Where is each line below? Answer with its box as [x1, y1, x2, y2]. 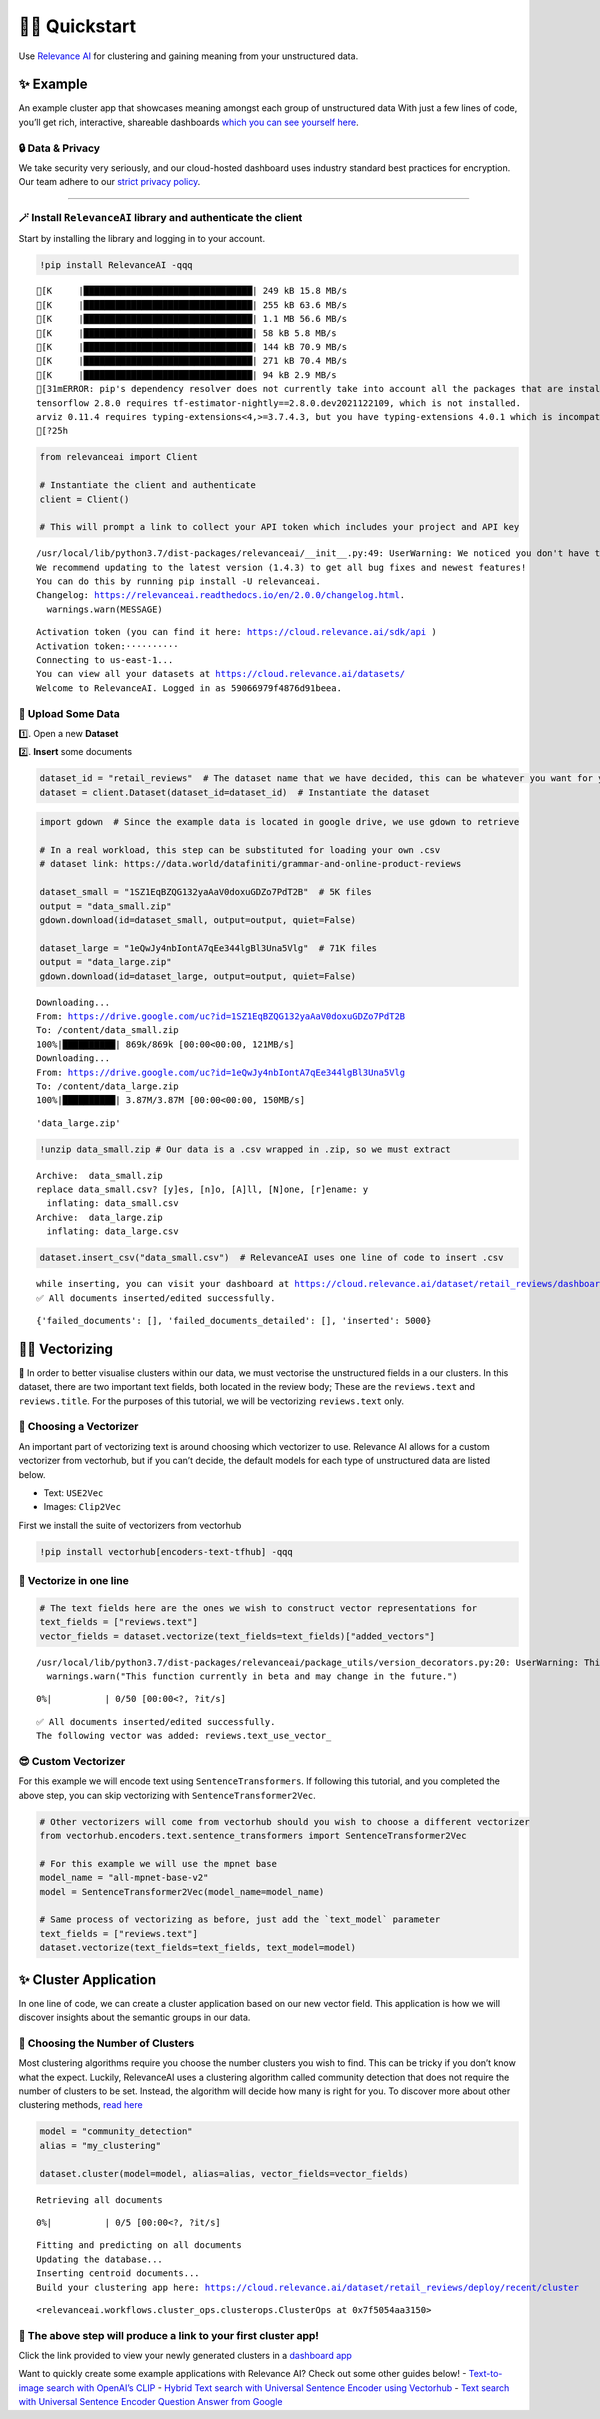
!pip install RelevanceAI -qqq [39, 259, 194, 270]
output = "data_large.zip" [39, 956, 172, 968]
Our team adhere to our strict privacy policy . [18, 176, 201, 188]
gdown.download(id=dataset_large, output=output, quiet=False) [39, 970, 357, 982]
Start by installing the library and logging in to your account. [18, 232, 265, 244]
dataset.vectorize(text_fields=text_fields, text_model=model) [39, 1942, 357, 1954]
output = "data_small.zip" [39, 900, 172, 912]
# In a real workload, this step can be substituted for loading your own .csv [39, 845, 441, 856]
